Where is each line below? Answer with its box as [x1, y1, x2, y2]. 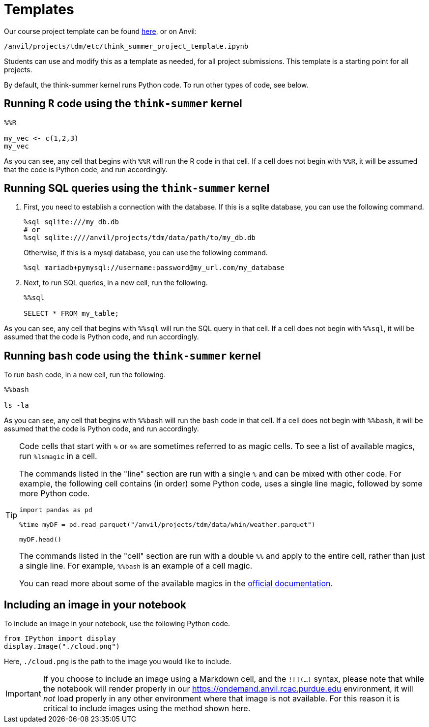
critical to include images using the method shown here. [43, 703, 251, 714]
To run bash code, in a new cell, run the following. [4, 370, 166, 379]
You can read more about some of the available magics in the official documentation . [19, 578, 333, 589]
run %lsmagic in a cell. [19, 451, 97, 461]
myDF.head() [19, 536, 62, 544]
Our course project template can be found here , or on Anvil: [4, 27, 197, 35]
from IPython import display [4, 635, 116, 643]
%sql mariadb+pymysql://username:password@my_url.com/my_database [24, 264, 285, 272]
